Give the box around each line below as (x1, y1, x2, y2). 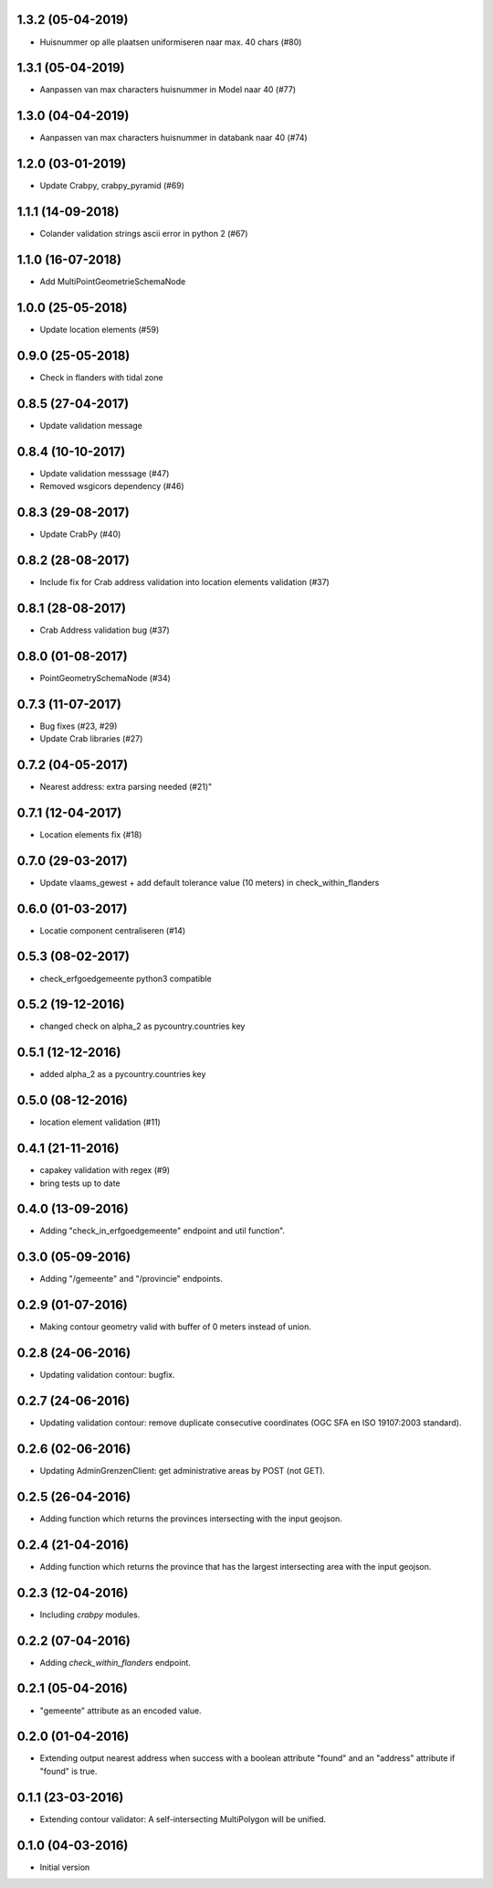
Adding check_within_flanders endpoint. (39, 1657, 192, 1668)
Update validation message (39, 420, 143, 431)
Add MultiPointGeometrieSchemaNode (39, 276, 186, 287)
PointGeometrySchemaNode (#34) (39, 672, 171, 683)
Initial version (39, 1861, 90, 1872)
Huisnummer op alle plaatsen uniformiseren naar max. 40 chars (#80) (39, 37, 302, 48)
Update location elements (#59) (39, 324, 160, 335)
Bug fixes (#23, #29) (39, 720, 118, 731)
